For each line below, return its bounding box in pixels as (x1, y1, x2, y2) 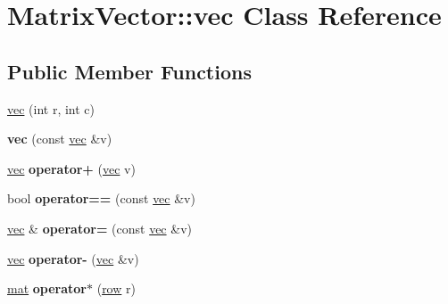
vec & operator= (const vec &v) (7, 218, 192, 237)
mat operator (7, 279, 87, 298)
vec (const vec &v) (7, 129, 112, 148)
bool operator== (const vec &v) (7, 189, 195, 208)
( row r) (96, 279, 136, 298)
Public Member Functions (7, 57, 252, 85)
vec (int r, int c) (7, 99, 95, 118)
